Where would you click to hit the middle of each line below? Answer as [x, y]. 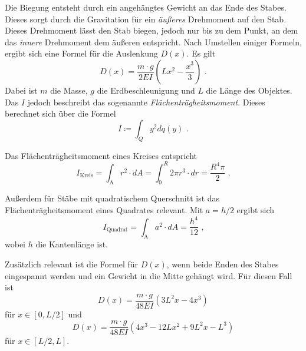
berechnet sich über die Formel [60, 113]
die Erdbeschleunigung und [146, 90]
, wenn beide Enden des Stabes [223, 264]
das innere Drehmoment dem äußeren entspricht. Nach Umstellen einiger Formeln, [154, 42]
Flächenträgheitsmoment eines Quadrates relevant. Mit [104, 210]
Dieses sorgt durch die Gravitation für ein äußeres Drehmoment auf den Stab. [146, 19]
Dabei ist [21, 90]
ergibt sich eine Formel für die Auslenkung [81, 53]
